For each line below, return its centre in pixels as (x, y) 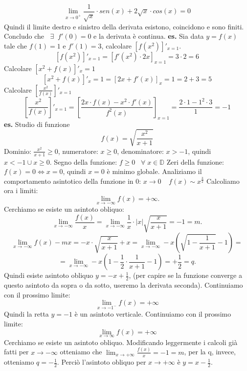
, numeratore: (78, 151)
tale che (16, 46)
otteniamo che (81, 352)
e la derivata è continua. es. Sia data (149, 36)
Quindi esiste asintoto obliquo (49, 275)
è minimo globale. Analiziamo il (154, 171)
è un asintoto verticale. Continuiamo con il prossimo (153, 314)
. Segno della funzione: (83, 161)
